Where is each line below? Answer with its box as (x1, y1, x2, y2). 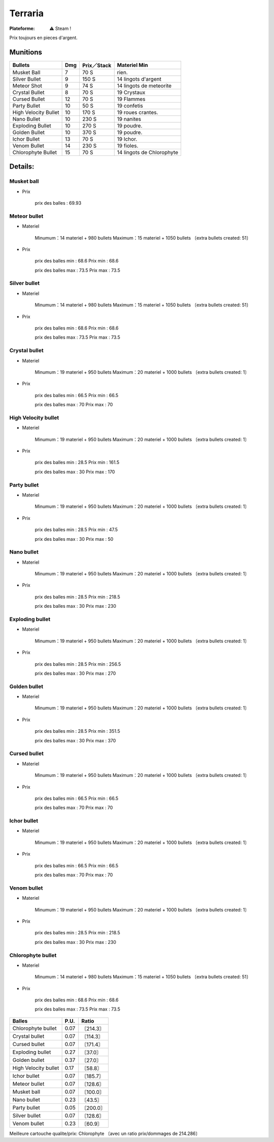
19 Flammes (117, 95, 146, 103)
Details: (9, 162, 35, 171)
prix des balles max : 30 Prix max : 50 (35, 536, 114, 542)
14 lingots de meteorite (117, 82, 172, 89)
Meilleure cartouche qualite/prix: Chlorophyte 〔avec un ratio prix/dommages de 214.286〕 (9, 1130, 200, 1136)
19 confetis (117, 102, 143, 109)
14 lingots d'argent (117, 75, 162, 82)
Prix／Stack (82, 61, 112, 69)
